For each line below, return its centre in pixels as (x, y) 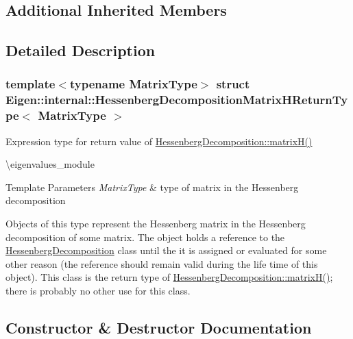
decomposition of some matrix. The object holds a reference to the (145, 237)
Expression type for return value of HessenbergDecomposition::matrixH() (159, 141)
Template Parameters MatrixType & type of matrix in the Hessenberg (152, 187)
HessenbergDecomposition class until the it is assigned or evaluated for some (166, 250)
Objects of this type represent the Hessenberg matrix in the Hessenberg (156, 223)
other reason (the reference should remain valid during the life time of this (162, 263)
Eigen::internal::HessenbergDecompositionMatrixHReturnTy (177, 100)
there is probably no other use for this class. (98, 290)
